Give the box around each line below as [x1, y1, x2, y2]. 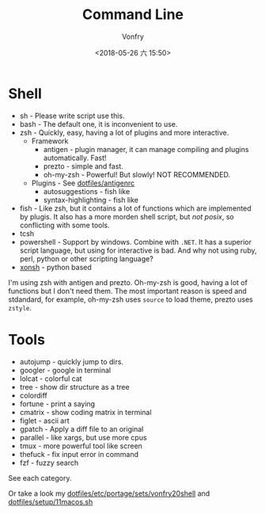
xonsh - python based [19, 262, 93, 272]
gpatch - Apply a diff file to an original [19, 424, 144, 433]
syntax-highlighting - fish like [43, 195, 139, 204]
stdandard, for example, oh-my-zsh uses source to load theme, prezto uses [8, 295, 253, 304]
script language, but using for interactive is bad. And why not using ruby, [19, 246, 257, 255]
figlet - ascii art [19, 416, 70, 425]
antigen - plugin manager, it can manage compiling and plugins [43, 144, 249, 154]
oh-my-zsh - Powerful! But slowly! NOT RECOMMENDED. [43, 169, 231, 179]
